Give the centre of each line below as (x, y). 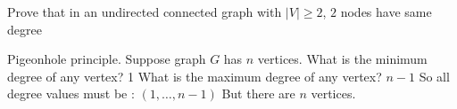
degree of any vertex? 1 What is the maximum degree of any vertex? (195, 76)
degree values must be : (71, 93)
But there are (258, 93)
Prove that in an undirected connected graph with (145, 12)
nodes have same (386, 12)
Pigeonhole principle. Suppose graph (107, 59)
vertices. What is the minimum (342, 59)
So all (434, 76)
